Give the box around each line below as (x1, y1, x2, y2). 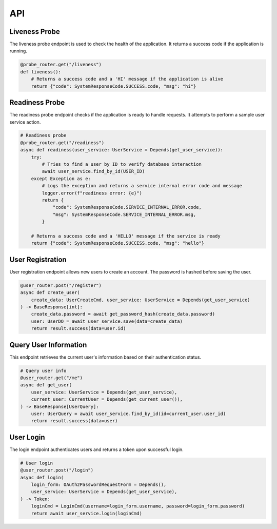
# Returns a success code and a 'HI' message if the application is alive (31, 76, 223, 82)
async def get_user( (20, 382, 72, 388)
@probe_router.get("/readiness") (20, 140, 105, 146)
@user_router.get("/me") (20, 375, 83, 381)
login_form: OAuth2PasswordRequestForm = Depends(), (31, 482, 167, 487)
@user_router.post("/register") (20, 282, 102, 288)
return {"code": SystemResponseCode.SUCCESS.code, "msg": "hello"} (31, 240, 205, 246)
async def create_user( (20, 290, 81, 296)
